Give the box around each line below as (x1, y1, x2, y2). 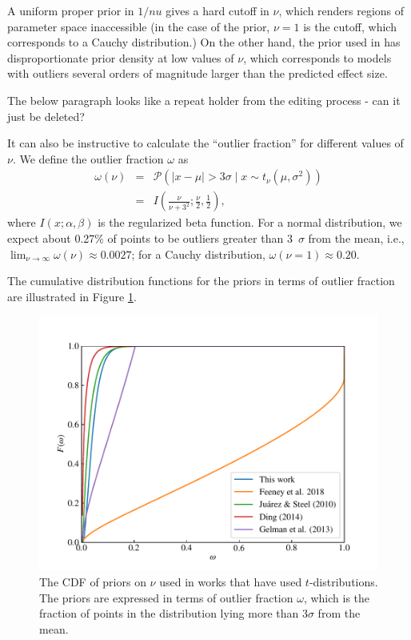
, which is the (303, 589, 370, 606)
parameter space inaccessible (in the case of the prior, (7, 18, 270, 34)
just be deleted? (7, 107, 85, 124)
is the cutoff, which (303, 18, 397, 34)
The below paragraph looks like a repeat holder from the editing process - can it (7, 91, 401, 108)
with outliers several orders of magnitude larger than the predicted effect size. (7, 65, 388, 82)
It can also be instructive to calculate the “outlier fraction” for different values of (7, 135, 404, 151)
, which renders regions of (278, 2, 405, 18)
